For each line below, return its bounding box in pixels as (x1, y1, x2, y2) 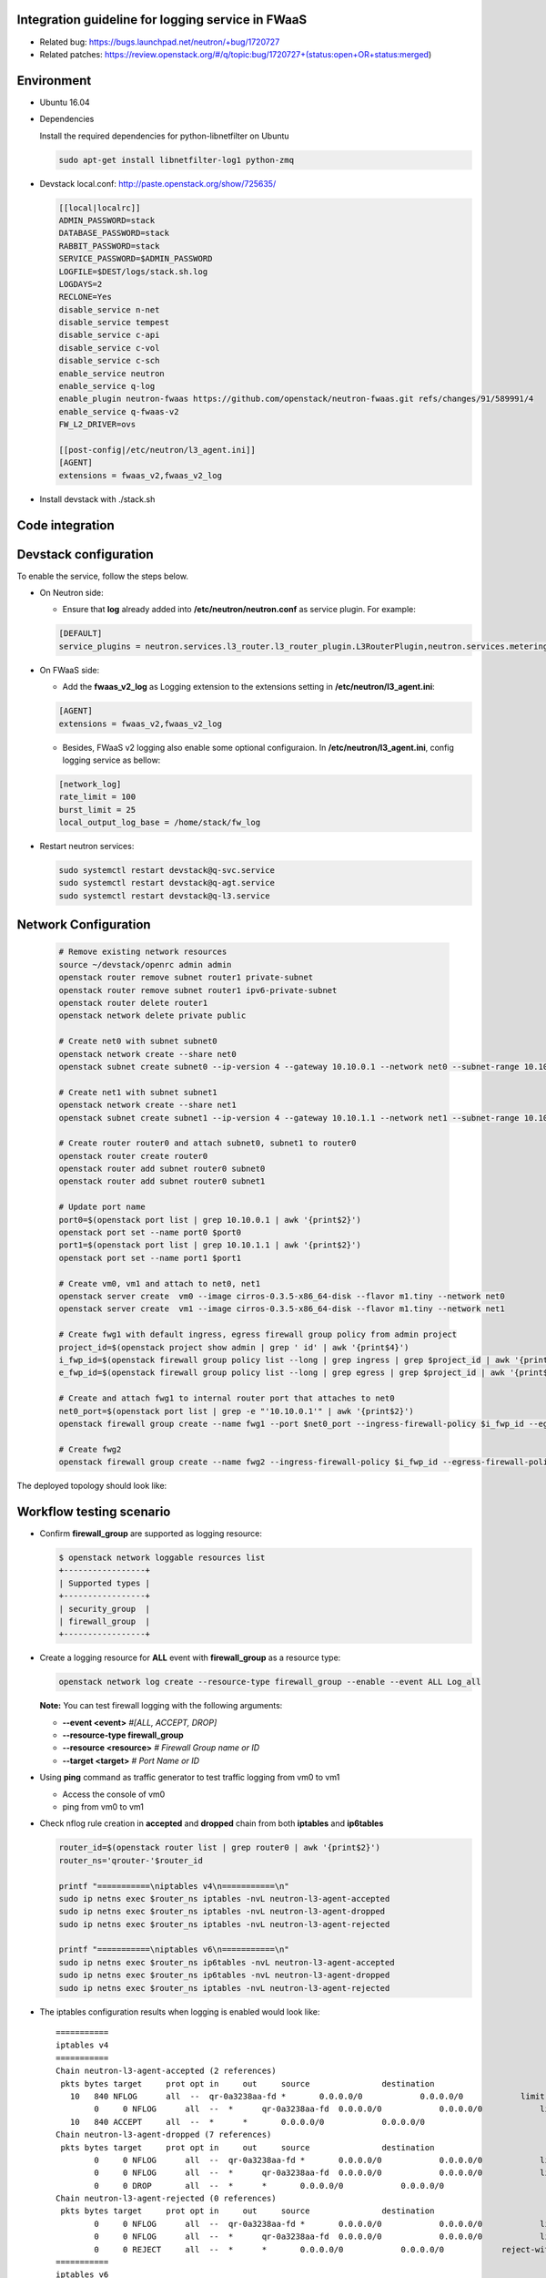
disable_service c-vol (58, 343, 160, 353)
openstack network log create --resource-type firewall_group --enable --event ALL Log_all (58, 1677, 481, 1688)
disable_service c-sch (58, 355, 160, 366)
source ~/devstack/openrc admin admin (58, 959, 232, 970)
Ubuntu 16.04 (39, 97, 90, 108)
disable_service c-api (58, 330, 160, 341)
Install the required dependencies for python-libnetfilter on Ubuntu (39, 130, 290, 141)
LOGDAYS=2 (58, 279, 103, 289)
